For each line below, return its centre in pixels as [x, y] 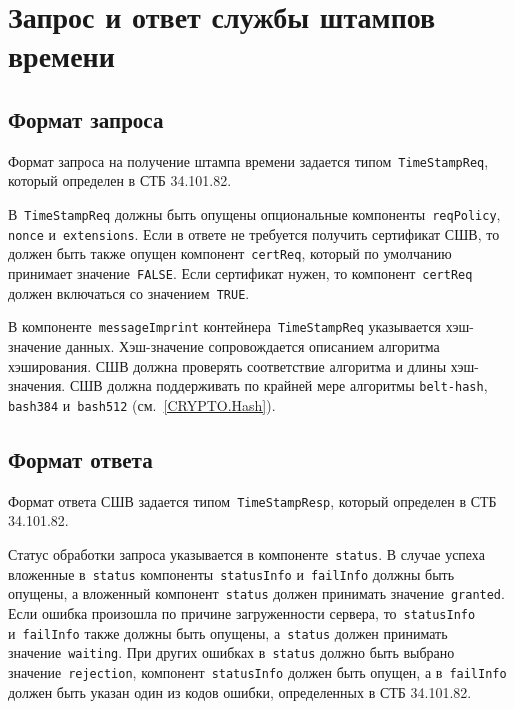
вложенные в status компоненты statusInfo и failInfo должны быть [231, 573]
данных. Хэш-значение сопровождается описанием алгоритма [252, 345]
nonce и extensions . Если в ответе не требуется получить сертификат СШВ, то [254, 233]
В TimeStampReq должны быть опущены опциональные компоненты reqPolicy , [254, 214]
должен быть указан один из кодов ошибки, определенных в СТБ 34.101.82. [240, 691]
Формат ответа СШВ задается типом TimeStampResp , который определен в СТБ [252, 500]
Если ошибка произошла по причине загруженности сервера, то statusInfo [242, 612]
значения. [37, 385]
